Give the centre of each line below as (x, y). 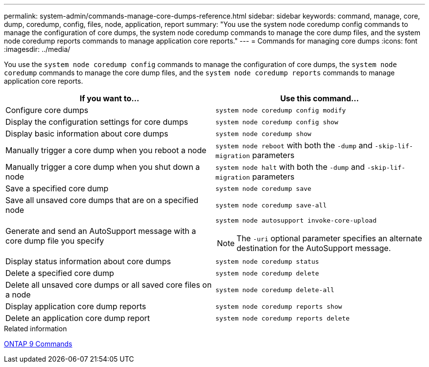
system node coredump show (263, 134)
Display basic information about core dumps (87, 134)
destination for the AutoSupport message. (314, 248)
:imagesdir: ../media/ (37, 49)
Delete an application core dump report (78, 318)
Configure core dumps (47, 110)
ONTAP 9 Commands (38, 344)
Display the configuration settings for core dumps (97, 122)
